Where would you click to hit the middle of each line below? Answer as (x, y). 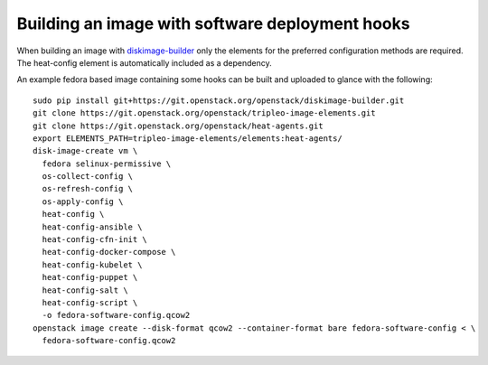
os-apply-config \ (83, 201)
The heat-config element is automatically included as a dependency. (145, 62)
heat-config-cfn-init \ (95, 240)
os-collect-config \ (88, 177)
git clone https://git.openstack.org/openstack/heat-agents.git (178, 126)
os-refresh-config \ (88, 189)
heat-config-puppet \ (90, 277)
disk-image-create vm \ (85, 151)
